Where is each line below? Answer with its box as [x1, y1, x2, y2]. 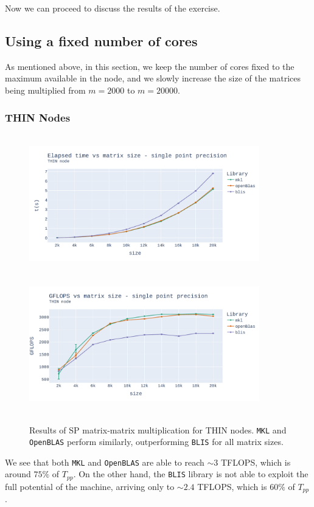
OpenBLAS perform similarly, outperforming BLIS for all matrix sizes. [29, 435, 284, 448]
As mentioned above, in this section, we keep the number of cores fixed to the [5, 60, 295, 72]
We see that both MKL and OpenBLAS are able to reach [5, 455, 204, 468]
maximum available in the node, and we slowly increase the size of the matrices [5, 72, 301, 84]
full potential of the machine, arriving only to [5, 480, 175, 492]
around [5, 467, 31, 480]
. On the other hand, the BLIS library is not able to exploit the [73, 467, 309, 480]
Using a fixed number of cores [5, 31, 198, 50]
